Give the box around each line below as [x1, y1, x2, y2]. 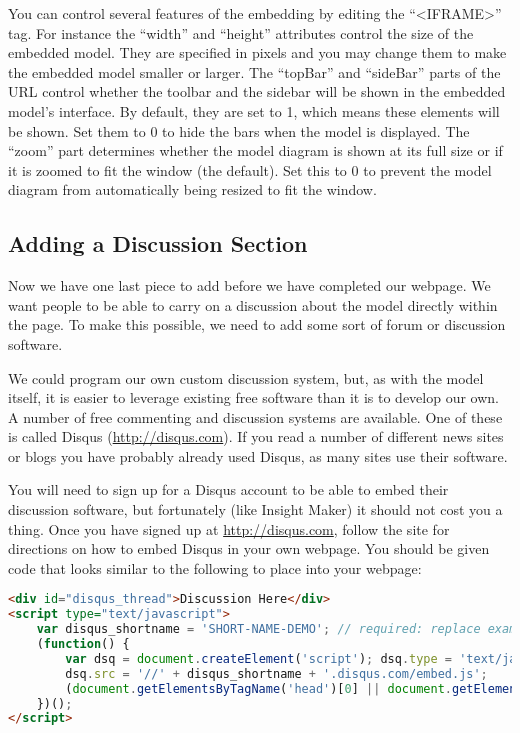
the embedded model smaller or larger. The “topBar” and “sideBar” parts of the [8, 61, 501, 82]
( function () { [36, 637, 130, 652]
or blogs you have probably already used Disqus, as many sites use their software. [8, 445, 508, 466]
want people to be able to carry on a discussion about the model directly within [8, 294, 498, 315]
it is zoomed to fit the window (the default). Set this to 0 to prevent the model [8, 159, 492, 180]
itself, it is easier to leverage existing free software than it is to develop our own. [8, 387, 499, 408]
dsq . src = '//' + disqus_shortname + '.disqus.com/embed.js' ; [65, 666, 488, 681]
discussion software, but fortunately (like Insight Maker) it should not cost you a [8, 499, 503, 520]
